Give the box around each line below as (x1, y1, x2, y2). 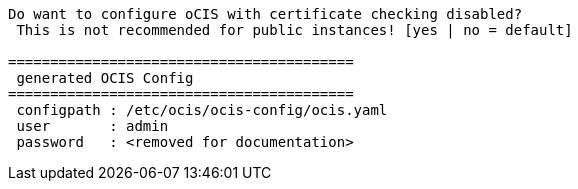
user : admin (16, 118, 169, 134)
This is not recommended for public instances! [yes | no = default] (16, 22, 573, 38)
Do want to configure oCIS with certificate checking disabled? (8, 6, 523, 22)
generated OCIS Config (16, 70, 194, 86)
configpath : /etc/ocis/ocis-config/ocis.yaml (16, 102, 388, 118)
